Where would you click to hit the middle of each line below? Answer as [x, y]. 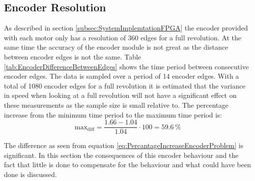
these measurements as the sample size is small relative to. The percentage [116, 105]
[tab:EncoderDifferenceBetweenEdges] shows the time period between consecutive [127, 66]
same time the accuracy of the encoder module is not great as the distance [116, 47]
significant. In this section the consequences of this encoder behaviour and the [121, 155]
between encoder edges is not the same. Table [73, 56]
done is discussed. [30, 174]
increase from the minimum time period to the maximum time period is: [113, 114]
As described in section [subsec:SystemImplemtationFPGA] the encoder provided [126, 28]
